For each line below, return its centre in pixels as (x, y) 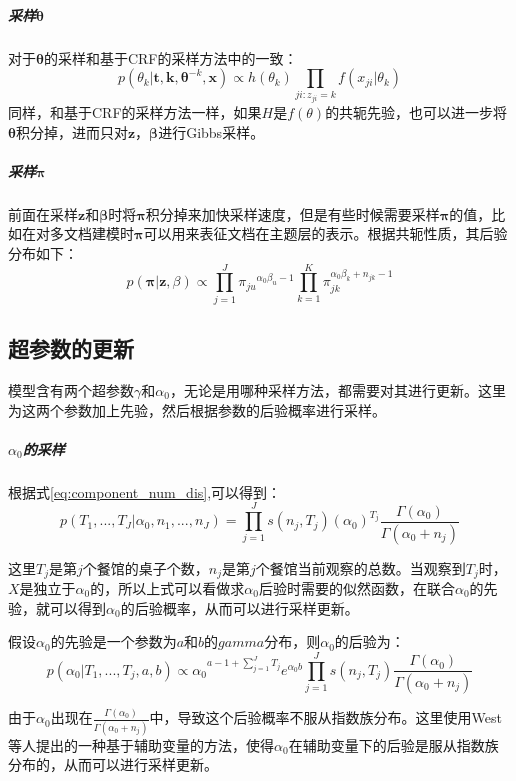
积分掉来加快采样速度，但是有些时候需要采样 (292, 213)
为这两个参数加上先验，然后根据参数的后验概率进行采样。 (197, 409)
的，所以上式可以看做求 (167, 588)
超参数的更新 (71, 348)
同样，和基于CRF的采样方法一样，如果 (135, 112)
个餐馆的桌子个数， (145, 567)
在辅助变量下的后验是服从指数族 (393, 744)
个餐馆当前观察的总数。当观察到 (360, 567)
